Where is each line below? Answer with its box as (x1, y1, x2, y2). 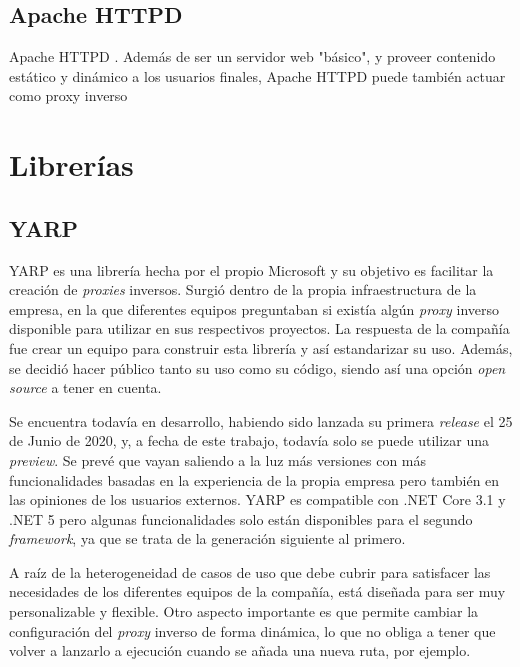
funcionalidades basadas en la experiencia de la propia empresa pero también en (9, 469, 500, 490)
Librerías (9, 144, 134, 185)
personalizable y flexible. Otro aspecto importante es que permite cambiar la (9, 601, 479, 622)
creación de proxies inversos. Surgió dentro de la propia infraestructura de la (9, 279, 477, 300)
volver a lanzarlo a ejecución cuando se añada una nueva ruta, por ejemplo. (9, 640, 471, 661)
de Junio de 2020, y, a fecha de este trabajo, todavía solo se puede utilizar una (9, 430, 490, 451)
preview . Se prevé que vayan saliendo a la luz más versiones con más (9, 449, 427, 470)
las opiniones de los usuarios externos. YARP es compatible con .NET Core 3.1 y (9, 489, 506, 510)
